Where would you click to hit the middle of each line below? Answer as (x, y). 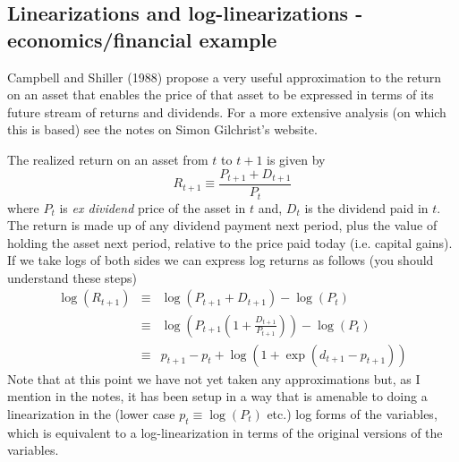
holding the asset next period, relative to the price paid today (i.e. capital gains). (230, 242)
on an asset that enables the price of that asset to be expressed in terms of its (221, 94)
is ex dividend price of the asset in (153, 207)
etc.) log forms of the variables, (352, 413)
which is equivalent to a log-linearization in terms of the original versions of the (225, 432)
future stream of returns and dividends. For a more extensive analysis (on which (227, 111)
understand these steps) (72, 277)
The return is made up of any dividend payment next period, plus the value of (222, 225)
